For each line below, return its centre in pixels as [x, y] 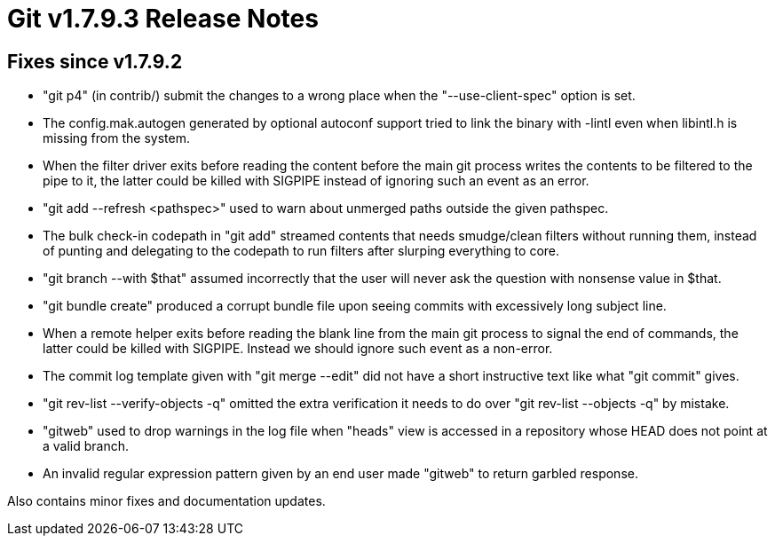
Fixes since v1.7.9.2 [95, 61]
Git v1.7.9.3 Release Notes [163, 19]
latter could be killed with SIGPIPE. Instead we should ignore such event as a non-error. [298, 349]
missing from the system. [116, 138]
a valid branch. [86, 446]
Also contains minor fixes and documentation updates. [166, 501]
